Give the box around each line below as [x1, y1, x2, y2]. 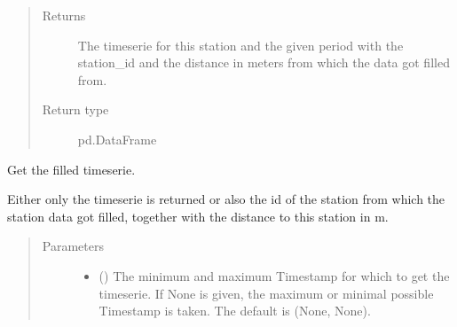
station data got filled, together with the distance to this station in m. [7, 206, 389, 225]
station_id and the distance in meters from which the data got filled [77, 53, 450, 72]
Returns [42, 6, 86, 24]
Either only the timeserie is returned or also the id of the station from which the [7, 190, 445, 208]
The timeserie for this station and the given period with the [77, 35, 404, 54]
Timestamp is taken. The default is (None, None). [98, 301, 371, 320]
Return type [42, 100, 109, 119]
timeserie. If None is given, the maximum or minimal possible [98, 284, 434, 302]
